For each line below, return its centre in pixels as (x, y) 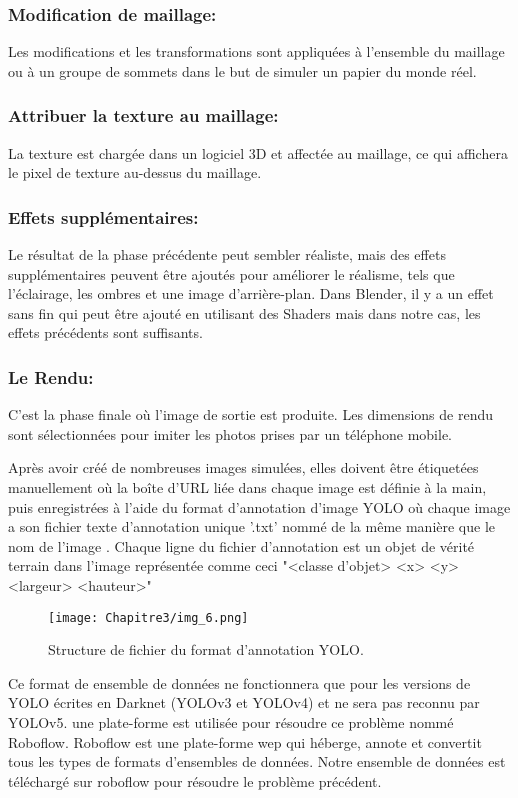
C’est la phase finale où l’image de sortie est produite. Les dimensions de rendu (250, 414)
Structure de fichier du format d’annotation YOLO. (206, 649)
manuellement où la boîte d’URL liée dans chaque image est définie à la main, (247, 487)
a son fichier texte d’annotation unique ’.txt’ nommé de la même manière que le (252, 526)
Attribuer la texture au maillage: (143, 115)
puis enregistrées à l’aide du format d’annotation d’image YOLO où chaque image (259, 506)
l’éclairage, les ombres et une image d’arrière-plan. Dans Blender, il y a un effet (251, 293)
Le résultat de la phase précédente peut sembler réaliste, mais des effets (227, 254)
